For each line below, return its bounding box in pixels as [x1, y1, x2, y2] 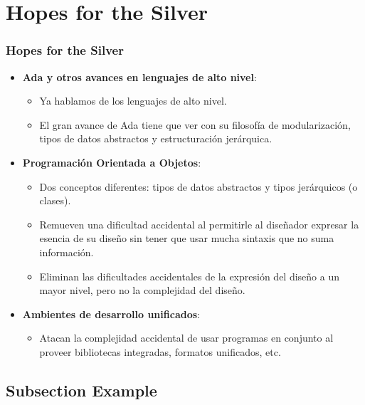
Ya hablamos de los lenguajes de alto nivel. [39, 93, 227, 108]
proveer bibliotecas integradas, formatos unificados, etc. [39, 344, 281, 359]
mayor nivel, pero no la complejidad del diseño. [39, 283, 245, 298]
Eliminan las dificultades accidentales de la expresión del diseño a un [39, 268, 339, 283]
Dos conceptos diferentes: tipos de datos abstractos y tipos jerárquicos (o [39, 179, 358, 194]
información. [39, 244, 94, 259]
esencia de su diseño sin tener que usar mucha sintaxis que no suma [39, 231, 334, 246]
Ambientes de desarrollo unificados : [22, 306, 200, 321]
